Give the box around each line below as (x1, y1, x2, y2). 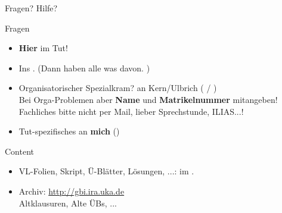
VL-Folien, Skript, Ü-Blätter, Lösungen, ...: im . (18, 165, 194, 177)
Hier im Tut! (18, 42, 68, 54)
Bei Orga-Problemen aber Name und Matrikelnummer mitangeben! (18, 93, 278, 105)
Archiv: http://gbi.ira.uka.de (18, 184, 125, 197)
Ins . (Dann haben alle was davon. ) (18, 61, 150, 74)
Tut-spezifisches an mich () (18, 125, 120, 137)
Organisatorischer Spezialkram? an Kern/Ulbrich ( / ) (18, 82, 217, 94)
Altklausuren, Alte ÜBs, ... (18, 196, 117, 209)
